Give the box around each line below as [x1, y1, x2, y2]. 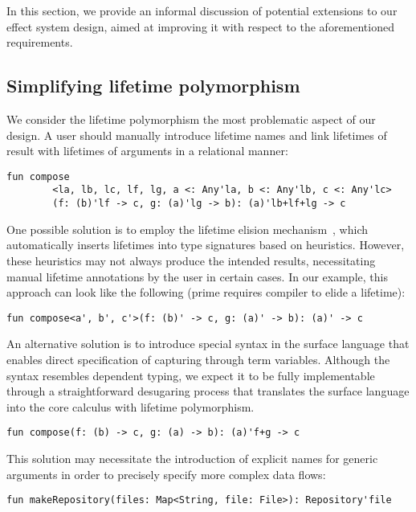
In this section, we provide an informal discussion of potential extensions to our [6, 2, 398, 18]
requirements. [6, 34, 73, 51]
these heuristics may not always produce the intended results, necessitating [6, 252, 376, 268]
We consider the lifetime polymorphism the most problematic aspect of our [6, 110, 376, 127]
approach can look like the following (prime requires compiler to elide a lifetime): [6, 284, 406, 301]
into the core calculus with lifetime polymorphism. [6, 398, 255, 415]
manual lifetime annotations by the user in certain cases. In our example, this [6, 268, 388, 285]
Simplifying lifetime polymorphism [6, 73, 300, 98]
